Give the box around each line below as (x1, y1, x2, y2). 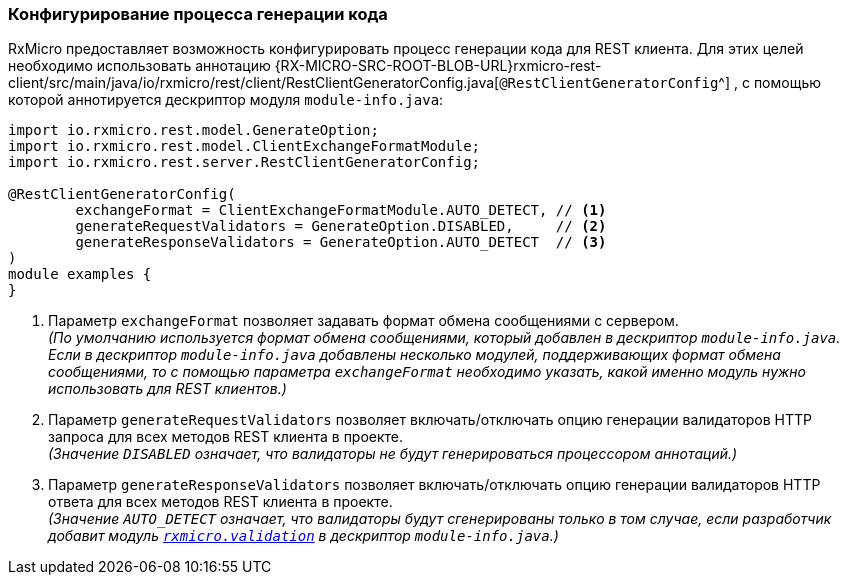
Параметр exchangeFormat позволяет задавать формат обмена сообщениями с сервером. (48, 312, 679, 330)
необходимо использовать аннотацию (8, 57, 271, 75)
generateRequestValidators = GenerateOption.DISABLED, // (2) (75, 218, 607, 235)
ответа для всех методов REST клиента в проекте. (48, 493, 393, 511)
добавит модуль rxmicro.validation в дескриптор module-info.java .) (48, 527, 559, 545)
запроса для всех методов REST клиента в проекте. (48, 428, 404, 446)
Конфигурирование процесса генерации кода (8, 4, 388, 24)
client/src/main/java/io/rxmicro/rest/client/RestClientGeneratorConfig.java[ (8, 74, 500, 92)
